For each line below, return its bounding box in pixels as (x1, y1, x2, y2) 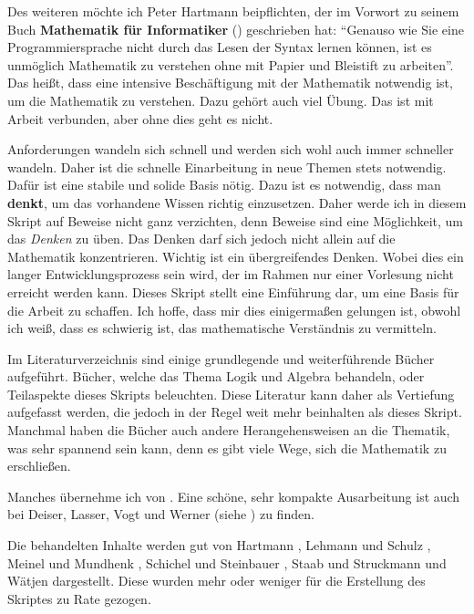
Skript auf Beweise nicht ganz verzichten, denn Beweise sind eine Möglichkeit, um (7, 211, 463, 230)
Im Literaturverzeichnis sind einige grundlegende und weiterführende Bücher (7, 349, 435, 368)
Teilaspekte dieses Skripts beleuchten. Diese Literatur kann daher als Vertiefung (7, 384, 455, 403)
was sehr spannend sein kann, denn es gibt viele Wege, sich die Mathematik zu (7, 438, 447, 457)
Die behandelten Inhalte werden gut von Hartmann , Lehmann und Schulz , (7, 536, 431, 555)
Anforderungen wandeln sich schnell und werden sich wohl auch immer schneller (7, 140, 454, 159)
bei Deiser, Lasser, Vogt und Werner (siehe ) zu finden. (7, 505, 314, 524)
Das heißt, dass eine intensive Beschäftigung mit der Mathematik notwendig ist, (7, 73, 453, 92)
